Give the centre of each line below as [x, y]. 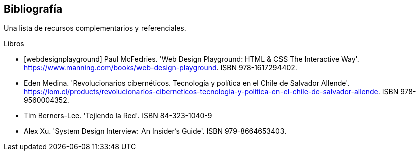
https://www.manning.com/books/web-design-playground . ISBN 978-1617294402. [160, 68]
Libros [14, 44]
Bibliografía [33, 9]
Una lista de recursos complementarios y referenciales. [95, 28]
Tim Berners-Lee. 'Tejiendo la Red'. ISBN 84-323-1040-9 [118, 116]
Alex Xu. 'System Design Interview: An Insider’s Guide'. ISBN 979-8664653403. [155, 131]
